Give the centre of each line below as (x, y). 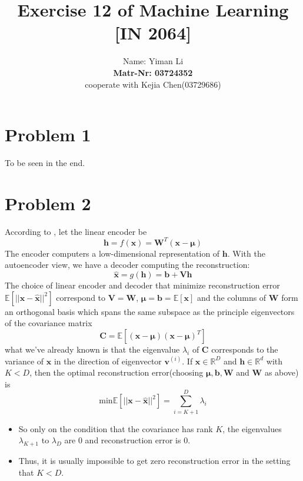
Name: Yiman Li (153, 61)
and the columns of (232, 297)
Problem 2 (48, 203)
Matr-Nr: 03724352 (153, 72)
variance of (24, 361)
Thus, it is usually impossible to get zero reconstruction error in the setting (154, 460)
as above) (282, 372)
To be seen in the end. (45, 163)
